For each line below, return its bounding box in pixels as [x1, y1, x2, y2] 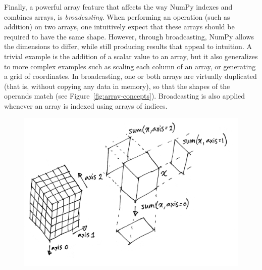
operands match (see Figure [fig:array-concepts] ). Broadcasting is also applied [4, 91, 245, 101]
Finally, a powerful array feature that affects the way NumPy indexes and [4, 2, 233, 12]
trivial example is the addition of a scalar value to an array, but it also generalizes [4, 51, 258, 61]
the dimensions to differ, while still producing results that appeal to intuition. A [4, 41, 252, 52]
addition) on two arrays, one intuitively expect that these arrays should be [4, 21, 235, 32]
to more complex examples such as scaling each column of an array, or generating [4, 61, 256, 71]
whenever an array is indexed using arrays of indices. [4, 100, 168, 111]
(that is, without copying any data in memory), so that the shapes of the [4, 80, 230, 91]
